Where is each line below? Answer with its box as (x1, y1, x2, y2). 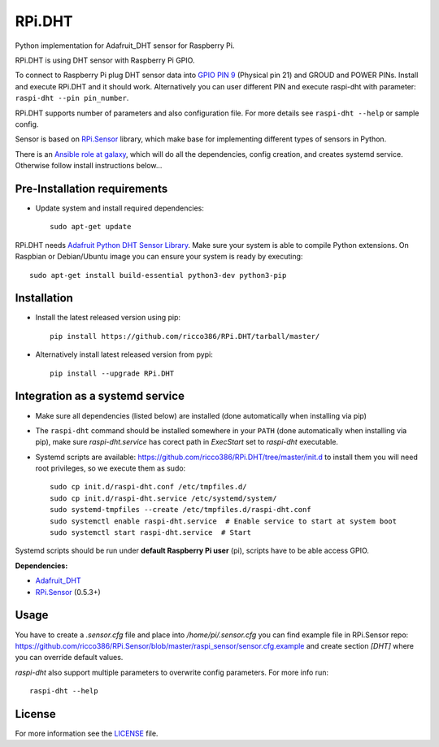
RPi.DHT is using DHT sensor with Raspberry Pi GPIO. (15, 55, 195, 65)
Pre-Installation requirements (15, 181, 168, 195)
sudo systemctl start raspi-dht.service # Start (50, 528, 252, 537)
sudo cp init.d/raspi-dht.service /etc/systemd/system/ (50, 493, 277, 503)
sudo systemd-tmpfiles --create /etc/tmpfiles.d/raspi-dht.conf (50, 505, 312, 515)
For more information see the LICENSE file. (15, 728, 159, 738)
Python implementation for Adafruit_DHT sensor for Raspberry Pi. (15, 41, 235, 50)
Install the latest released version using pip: (35, 313, 181, 323)
